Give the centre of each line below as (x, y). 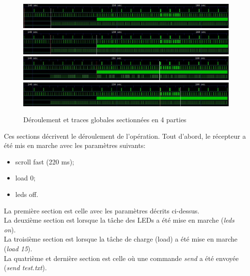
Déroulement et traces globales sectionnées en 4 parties (105, 120)
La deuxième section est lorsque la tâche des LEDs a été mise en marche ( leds (119, 220)
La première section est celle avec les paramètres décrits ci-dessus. (102, 210)
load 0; (25, 178)
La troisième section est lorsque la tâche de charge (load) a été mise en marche (121, 239)
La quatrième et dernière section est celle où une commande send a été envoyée (121, 258)
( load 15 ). (18, 249)
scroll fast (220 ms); (45, 161)
